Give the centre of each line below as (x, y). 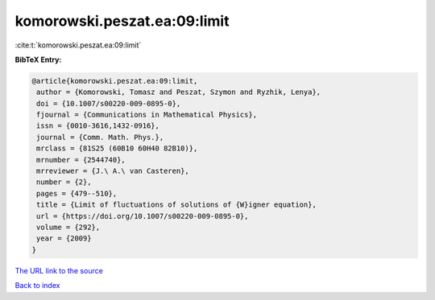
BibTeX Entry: (38, 60)
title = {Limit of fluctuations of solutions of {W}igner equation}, (177, 205)
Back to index (37, 286)
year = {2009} (64, 238)
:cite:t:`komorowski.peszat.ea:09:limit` (78, 45)
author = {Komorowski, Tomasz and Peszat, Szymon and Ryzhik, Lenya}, (179, 92)
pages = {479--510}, (77, 193)
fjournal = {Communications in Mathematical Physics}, (147, 115)
